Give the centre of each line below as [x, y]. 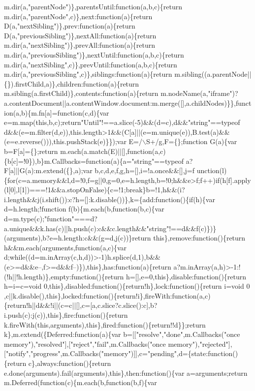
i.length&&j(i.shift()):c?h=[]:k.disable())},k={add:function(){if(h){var [110, 199]
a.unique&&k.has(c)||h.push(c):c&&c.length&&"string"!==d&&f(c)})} [110, 228]
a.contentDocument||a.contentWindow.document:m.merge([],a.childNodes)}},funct [128, 103]
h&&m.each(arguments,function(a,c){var [65, 247]
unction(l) [212, 170]
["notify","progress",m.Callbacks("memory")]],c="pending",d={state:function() [121, 353]
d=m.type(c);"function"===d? [51, 219]
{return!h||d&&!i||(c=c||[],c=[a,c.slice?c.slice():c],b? [81, 305]
